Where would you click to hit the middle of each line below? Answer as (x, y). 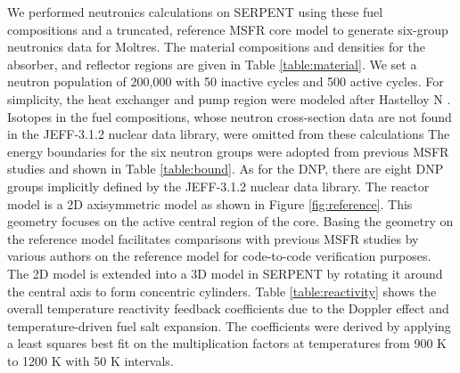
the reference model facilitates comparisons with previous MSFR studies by (213, 238)
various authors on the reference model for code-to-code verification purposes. (219, 256)
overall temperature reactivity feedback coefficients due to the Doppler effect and (228, 308)
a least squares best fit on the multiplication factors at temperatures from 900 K (227, 343)
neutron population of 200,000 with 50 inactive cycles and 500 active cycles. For (226, 81)
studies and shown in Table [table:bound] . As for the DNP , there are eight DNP (226, 169)
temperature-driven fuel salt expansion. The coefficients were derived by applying (229, 325)
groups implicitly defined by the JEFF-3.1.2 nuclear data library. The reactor (218, 186)
